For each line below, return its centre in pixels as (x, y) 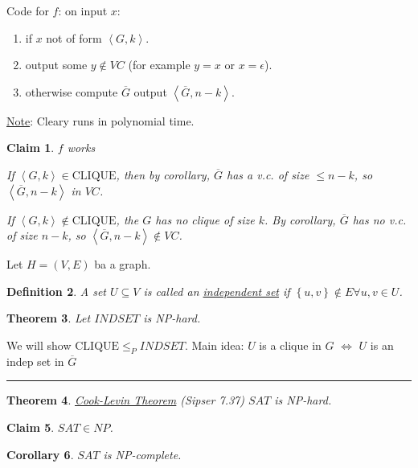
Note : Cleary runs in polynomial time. (100, 120)
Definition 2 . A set (57, 291)
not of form (74, 37)
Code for (28, 10)
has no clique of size (205, 219)
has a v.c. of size (268, 174)
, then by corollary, (163, 174)
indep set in (35, 361)
